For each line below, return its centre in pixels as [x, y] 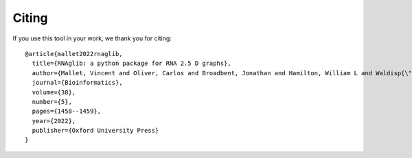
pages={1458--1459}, [67, 111]
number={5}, [52, 102]
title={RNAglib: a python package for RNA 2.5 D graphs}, [131, 64]
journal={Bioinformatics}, [77, 83]
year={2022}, [54, 121]
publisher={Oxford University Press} [95, 131]
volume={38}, [54, 92]
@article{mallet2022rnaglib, [74, 54]
